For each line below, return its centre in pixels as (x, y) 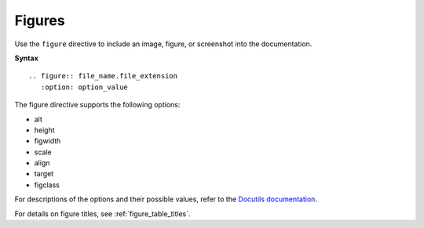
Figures (40, 20)
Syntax (26, 58)
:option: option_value (84, 87)
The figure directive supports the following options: (97, 105)
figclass (47, 185)
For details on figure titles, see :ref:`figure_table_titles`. (103, 214)
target (44, 174)
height (44, 130)
